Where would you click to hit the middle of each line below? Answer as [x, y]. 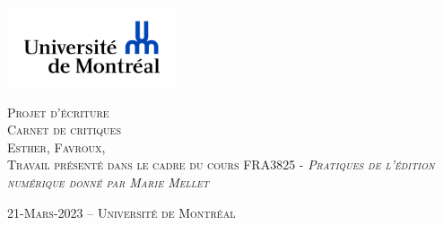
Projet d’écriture [58, 112]
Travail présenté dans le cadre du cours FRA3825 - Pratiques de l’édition [221, 164]
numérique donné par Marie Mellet [109, 182]
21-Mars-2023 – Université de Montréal [122, 212]
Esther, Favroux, [56, 147]
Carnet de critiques [64, 130]
